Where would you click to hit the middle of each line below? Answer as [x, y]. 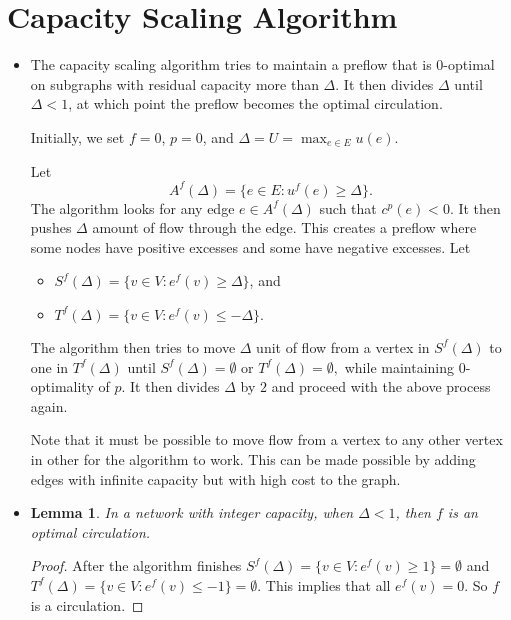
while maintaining [399, 366]
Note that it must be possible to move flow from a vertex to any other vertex [266, 439]
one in [49, 366]
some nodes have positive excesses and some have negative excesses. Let [250, 246]
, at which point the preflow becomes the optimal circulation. [255, 103]
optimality [62, 386]
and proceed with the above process [381, 386]
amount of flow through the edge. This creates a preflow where [284, 227]
